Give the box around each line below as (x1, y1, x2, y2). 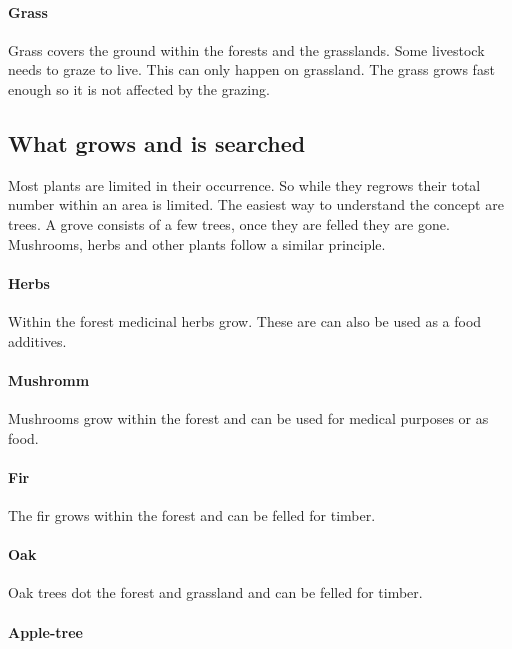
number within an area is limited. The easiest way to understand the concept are (8, 194, 504, 215)
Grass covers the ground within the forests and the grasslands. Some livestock (8, 39, 485, 60)
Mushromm (8, 369, 90, 390)
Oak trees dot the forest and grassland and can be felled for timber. (8, 582, 423, 603)
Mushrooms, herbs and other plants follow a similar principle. (8, 233, 386, 254)
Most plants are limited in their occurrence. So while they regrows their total (8, 174, 481, 195)
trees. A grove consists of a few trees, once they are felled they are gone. (8, 213, 450, 234)
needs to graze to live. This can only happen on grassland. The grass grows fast (8, 59, 495, 80)
